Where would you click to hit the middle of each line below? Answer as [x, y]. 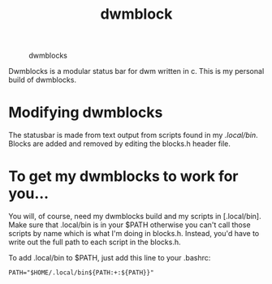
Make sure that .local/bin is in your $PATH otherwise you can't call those [130, 225]
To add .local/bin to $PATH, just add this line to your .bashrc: [110, 258]
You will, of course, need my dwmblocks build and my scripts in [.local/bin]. [135, 217]
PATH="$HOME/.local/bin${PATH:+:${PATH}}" [81, 273]
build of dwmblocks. [43, 80]
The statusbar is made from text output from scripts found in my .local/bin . [133, 136]
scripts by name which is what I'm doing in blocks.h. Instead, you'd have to [134, 234]
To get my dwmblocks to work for [123, 176]
